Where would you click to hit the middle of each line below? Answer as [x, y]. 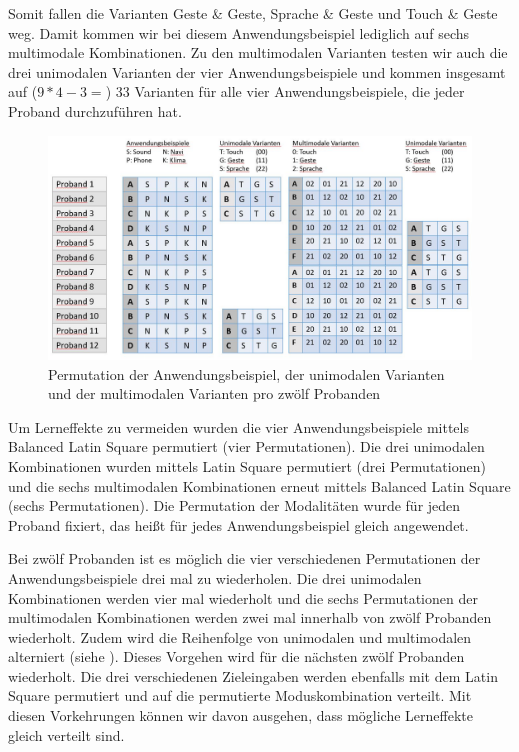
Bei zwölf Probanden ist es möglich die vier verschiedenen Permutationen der [244, 558]
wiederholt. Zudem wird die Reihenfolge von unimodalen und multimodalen [240, 636]
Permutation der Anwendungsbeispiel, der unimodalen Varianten [246, 373]
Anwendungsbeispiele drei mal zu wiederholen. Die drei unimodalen [215, 577]
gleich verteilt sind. [66, 734]
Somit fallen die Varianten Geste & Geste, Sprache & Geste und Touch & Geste [253, 13]
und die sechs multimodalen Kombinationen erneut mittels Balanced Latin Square [259, 485]
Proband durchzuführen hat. [95, 110]
